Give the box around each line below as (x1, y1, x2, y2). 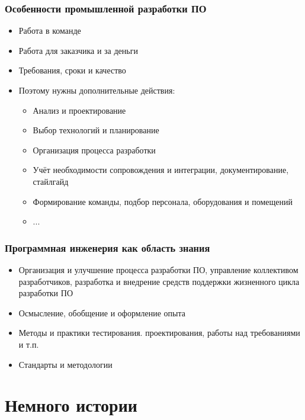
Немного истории (5, 393, 137, 417)
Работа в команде (18, 24, 81, 37)
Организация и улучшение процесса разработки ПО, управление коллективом (18, 263, 298, 275)
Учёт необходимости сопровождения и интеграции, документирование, (33, 163, 289, 176)
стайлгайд (33, 175, 69, 187)
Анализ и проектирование (33, 104, 126, 116)
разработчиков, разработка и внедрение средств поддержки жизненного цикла (18, 275, 300, 287)
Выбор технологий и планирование (33, 124, 159, 136)
